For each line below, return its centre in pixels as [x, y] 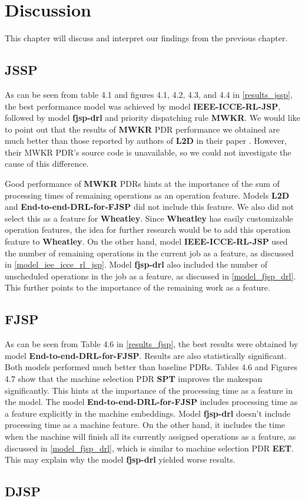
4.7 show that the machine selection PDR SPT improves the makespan [134, 378]
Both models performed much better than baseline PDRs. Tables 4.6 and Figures [151, 367]
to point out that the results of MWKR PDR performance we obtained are [142, 129]
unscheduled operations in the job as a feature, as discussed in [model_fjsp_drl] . [150, 276]
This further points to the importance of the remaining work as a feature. [137, 287]
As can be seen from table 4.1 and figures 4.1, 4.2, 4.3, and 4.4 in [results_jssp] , [149, 94]
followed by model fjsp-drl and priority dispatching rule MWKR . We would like [152, 118]
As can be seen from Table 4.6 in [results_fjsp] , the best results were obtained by [152, 344]
